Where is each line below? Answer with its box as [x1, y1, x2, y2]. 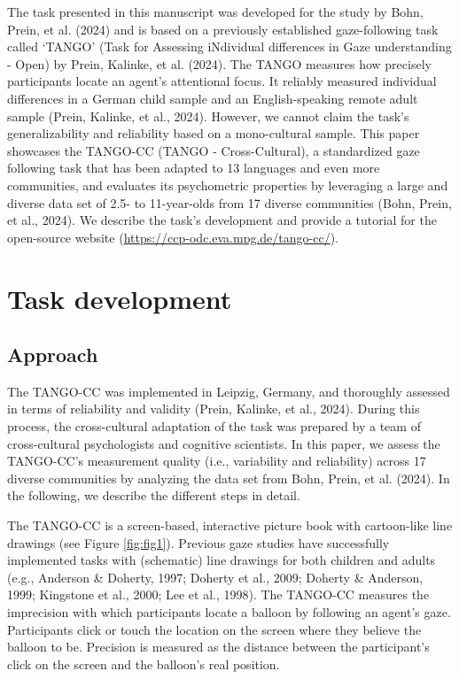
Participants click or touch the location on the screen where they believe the [7, 620, 422, 638]
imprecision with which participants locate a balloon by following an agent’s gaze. [7, 603, 451, 621]
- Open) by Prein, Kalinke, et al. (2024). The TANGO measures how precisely [7, 54, 432, 73]
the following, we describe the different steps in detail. [7, 486, 300, 505]
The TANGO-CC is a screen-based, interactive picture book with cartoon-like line [7, 516, 453, 535]
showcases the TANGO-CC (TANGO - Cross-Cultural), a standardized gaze [7, 141, 420, 159]
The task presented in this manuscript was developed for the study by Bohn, [7, 3, 424, 20]
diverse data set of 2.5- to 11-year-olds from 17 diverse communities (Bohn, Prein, [7, 193, 452, 212]
